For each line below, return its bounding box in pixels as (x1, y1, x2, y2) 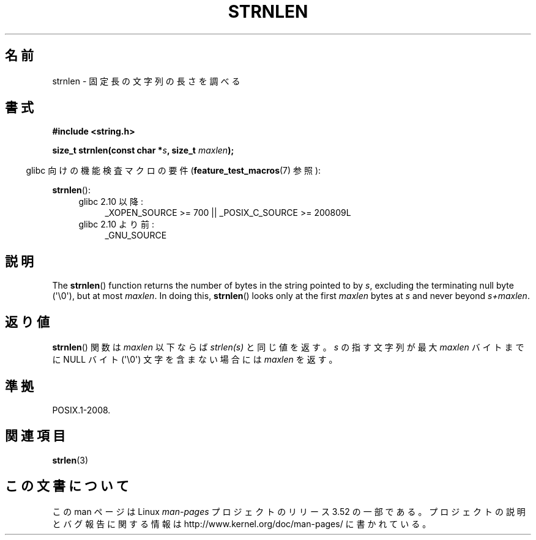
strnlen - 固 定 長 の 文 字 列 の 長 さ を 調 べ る (52, 75, 240, 86)
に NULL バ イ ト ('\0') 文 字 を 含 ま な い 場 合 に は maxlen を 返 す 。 (52, 354, 338, 365)
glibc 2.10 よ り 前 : (78, 219, 154, 230)
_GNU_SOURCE (105, 230, 167, 241)
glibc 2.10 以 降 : (78, 196, 143, 207)
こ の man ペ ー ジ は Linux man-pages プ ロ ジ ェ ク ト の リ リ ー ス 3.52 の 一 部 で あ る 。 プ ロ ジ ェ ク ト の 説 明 (52, 506, 526, 517)
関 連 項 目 (5, 428, 65, 444)
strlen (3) (52, 454, 89, 465)
